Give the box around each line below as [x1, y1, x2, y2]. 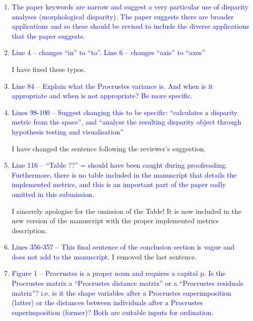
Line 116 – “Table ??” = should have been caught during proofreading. [11, 160, 228, 170]
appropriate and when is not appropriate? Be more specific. [11, 90, 192, 101]
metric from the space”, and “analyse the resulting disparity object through [11, 117, 242, 127]
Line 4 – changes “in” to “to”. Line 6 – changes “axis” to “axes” [11, 47, 205, 58]
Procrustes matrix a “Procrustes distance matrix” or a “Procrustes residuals [11, 278, 244, 288]
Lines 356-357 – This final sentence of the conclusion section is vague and [11, 242, 235, 252]
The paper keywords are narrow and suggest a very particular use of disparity [11, 1, 249, 11]
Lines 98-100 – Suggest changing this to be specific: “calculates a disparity [11, 107, 238, 117]
